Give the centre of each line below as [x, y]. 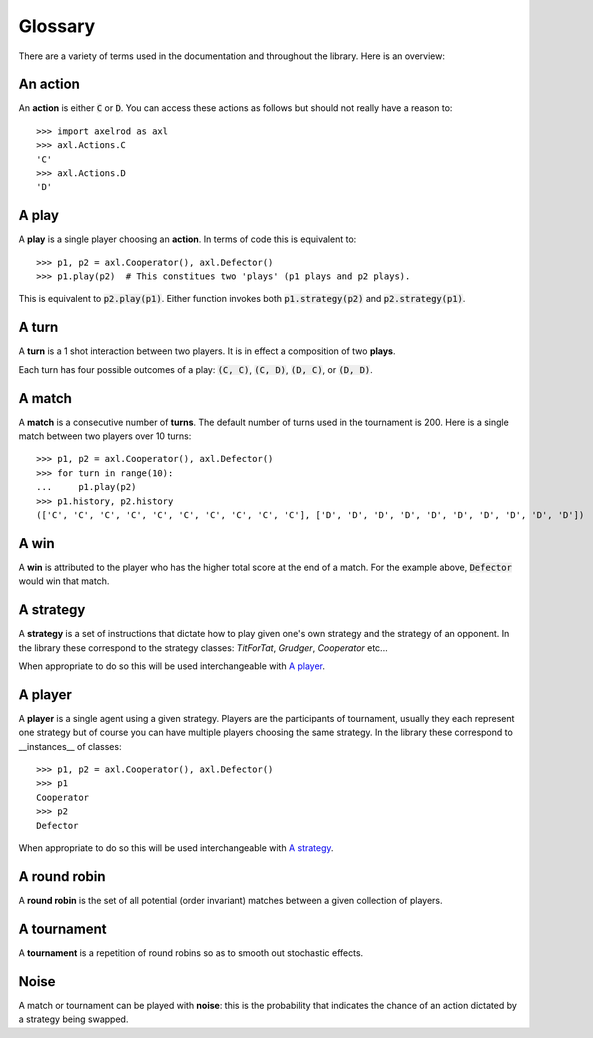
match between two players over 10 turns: [105, 436]
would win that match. [64, 581]
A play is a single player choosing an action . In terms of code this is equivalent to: [187, 239]
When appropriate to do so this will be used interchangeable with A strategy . [176, 848]
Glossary [57, 26]
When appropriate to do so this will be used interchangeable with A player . [171, 666]
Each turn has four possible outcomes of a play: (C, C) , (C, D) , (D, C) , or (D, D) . [196, 369]
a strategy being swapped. [73, 1019]
